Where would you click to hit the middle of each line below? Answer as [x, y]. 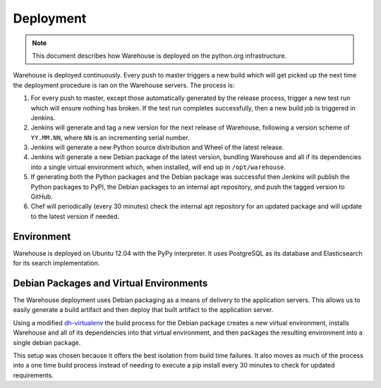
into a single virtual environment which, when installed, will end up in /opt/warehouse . [158, 167]
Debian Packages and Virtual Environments [110, 283]
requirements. [34, 375]
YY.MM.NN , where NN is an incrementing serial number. [110, 137]
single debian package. [47, 342]
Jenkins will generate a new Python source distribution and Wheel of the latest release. [157, 147]
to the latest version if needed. [75, 216]
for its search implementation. [56, 263]
